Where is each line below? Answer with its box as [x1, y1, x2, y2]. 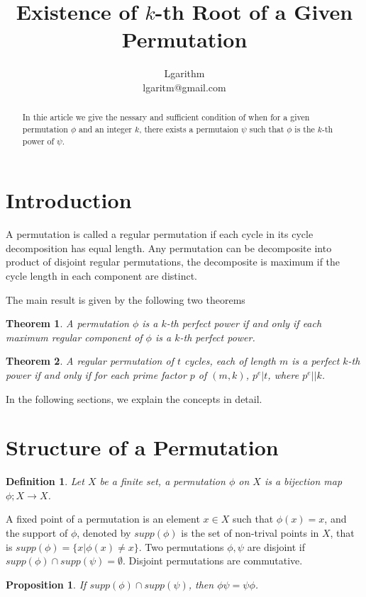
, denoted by [77, 525, 131, 540]
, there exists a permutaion [139, 123, 239, 135]
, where [267, 367, 299, 382]
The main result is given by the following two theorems [6, 292, 245, 307]
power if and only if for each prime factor [6, 367, 187, 382]
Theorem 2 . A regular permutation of [6, 353, 174, 368]
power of [22, 135, 55, 147]
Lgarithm [164, 66, 205, 81]
